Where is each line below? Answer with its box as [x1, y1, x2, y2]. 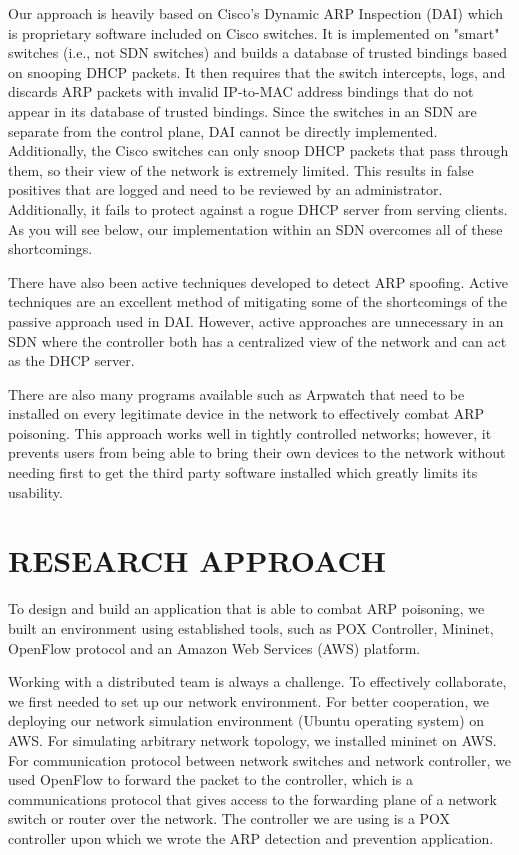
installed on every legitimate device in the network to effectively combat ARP [8, 403, 485, 424]
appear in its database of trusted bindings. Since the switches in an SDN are [8, 100, 477, 121]
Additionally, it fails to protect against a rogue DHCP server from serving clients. [8, 198, 508, 219]
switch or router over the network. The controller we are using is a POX [8, 808, 451, 829]
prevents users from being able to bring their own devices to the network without [8, 442, 506, 463]
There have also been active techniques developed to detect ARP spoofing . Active [8, 271, 508, 292]
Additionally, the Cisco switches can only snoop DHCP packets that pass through [8, 140, 509, 161]
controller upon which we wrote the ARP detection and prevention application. [8, 827, 494, 848]
